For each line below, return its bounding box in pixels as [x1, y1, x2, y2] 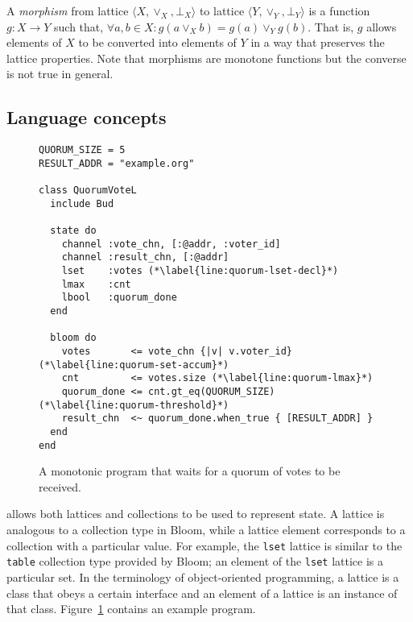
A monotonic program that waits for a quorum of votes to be [39, 462, 341, 479]
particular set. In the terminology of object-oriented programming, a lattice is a [6, 568, 399, 585]
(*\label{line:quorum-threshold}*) [39, 399, 229, 411]
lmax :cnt [61, 278, 131, 290]
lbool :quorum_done [61, 292, 177, 304]
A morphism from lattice [6, 2, 129, 19]
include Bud [50, 197, 114, 209]
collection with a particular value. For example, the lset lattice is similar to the [6, 537, 403, 554]
